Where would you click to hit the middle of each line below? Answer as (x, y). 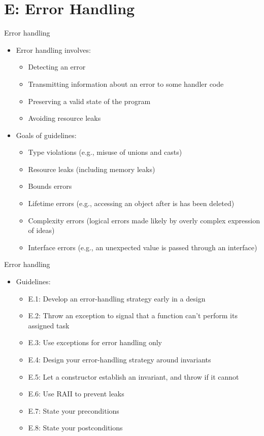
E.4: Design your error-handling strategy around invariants (120, 359)
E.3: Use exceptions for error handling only (95, 342)
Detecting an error (57, 67)
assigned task (49, 325)
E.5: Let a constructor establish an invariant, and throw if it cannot (134, 376)
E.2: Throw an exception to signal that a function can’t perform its (133, 315)
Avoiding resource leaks (64, 118)
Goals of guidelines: (46, 135)
